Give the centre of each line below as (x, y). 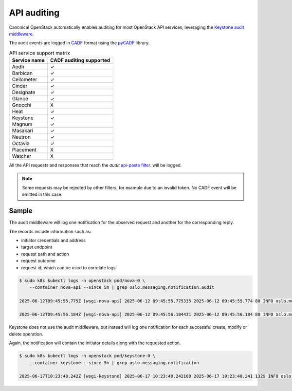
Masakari (23, 130)
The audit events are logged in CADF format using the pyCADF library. (79, 43)
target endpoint (37, 247)
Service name (28, 60)
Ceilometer (25, 79)
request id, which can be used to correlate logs (69, 267)
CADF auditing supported (80, 60)
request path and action (45, 254)
